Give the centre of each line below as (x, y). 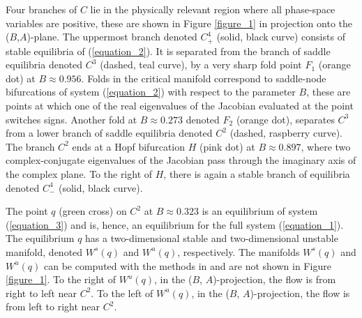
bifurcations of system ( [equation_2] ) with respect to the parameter (151, 92)
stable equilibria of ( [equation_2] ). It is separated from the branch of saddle (168, 51)
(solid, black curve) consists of (281, 37)
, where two (326, 146)
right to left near (41, 293)
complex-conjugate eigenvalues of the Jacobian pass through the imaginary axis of (181, 160)
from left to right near (53, 306)
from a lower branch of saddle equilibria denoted (109, 133)
